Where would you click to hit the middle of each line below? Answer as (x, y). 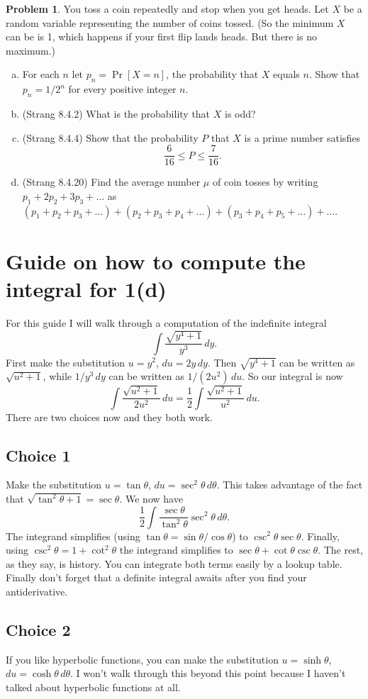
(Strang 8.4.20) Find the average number (111, 182)
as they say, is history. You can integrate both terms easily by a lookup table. (174, 563)
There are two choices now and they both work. (109, 416)
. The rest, (341, 550)
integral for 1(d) (86, 288)
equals (286, 74)
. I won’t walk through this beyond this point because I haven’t (208, 673)
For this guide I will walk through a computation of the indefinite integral (166, 322)
